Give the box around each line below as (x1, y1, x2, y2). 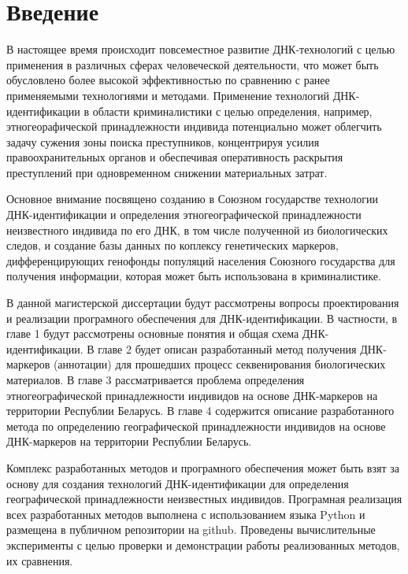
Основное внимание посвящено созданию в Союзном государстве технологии (6, 191, 378, 207)
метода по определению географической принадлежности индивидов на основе (6, 417, 386, 434)
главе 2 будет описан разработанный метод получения (98, 340, 357, 357)
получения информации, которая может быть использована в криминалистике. (6, 268, 381, 284)
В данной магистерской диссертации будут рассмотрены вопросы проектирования (6, 294, 399, 311)
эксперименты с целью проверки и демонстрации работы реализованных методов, (6, 536, 400, 553)
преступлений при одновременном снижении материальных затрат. (6, 164, 328, 180)
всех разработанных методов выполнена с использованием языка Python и (6, 505, 365, 522)
